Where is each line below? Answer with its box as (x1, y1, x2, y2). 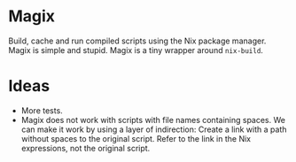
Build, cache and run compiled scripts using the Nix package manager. (8, 35, 267, 46)
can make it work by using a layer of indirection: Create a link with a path (20, 124, 287, 135)
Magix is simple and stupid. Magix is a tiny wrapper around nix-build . (8, 44, 263, 55)
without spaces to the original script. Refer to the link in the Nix (20, 133, 252, 143)
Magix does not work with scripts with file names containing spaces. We (20, 114, 285, 125)
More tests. (20, 104, 63, 116)
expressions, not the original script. (20, 143, 151, 153)
